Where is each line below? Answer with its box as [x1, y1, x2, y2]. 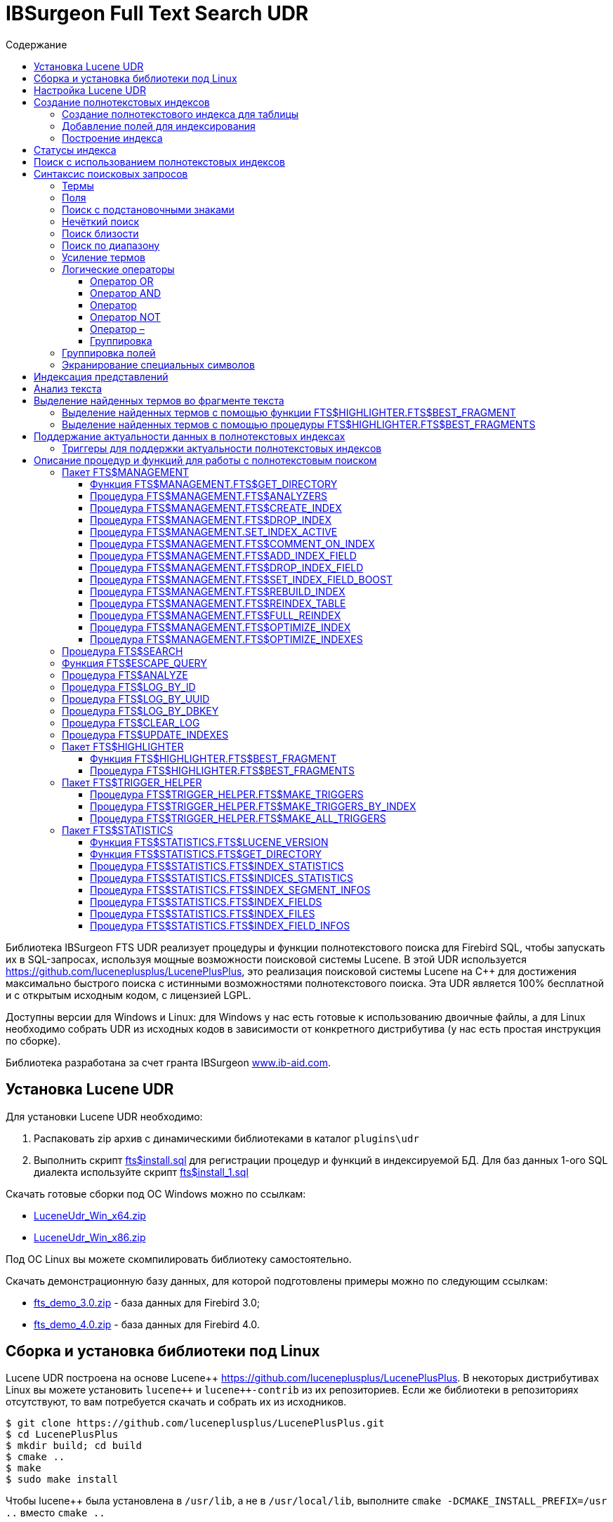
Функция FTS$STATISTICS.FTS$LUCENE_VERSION [90, 835, 329, 848]
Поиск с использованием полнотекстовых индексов [34, 155, 285, 168]
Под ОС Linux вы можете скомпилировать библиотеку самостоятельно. [6, 1252, 352, 1265]
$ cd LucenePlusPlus [6, 1429, 119, 1441]
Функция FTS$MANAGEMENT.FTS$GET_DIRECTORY [90, 477, 338, 490]
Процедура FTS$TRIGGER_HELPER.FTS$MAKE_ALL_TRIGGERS [90, 812, 386, 824]
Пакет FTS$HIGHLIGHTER [62, 740, 184, 753]
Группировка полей [62, 346, 156, 359]
